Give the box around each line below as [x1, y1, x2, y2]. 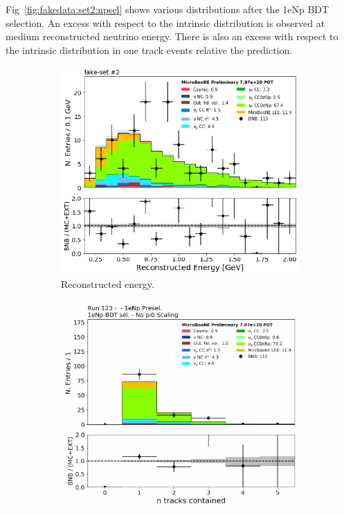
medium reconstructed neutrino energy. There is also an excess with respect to [6, 29, 338, 44]
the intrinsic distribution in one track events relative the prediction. [6, 42, 293, 57]
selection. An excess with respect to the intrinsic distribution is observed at [6, 15, 325, 30]
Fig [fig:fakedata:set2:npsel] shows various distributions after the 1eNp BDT [6, 2, 329, 16]
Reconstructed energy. [61, 277, 154, 291]
